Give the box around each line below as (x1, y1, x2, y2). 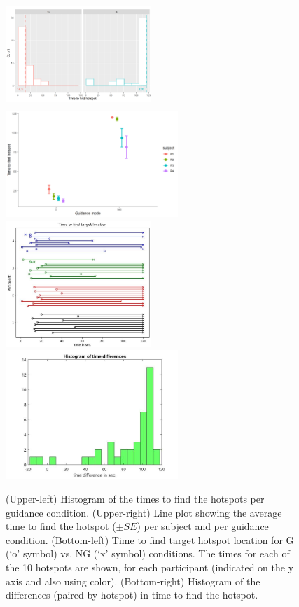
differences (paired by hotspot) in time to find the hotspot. (6, 587, 258, 602)
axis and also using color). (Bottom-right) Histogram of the (6, 573, 260, 588)
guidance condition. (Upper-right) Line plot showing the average (6, 505, 282, 519)
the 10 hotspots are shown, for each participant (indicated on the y (6, 560, 294, 575)
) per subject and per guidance (137, 519, 269, 533)
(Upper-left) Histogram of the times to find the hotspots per (6, 491, 265, 506)
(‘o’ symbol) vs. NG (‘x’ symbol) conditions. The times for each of (6, 546, 290, 561)
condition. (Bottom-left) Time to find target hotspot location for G (6, 532, 294, 547)
